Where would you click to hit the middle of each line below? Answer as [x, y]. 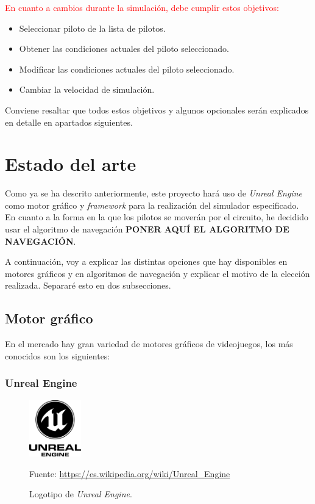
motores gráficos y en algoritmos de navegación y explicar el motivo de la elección [157, 273]
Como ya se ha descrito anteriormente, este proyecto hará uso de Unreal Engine [154, 193]
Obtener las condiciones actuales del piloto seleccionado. [124, 49]
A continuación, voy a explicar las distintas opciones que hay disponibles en [146, 261]
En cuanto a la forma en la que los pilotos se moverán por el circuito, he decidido [157, 217]
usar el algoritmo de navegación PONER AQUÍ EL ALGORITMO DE [147, 229]
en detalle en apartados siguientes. [69, 122]
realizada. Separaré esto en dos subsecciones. [88, 285]
